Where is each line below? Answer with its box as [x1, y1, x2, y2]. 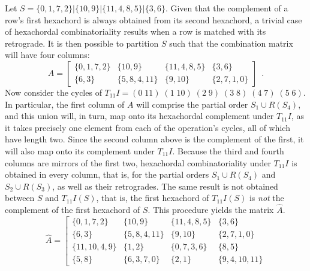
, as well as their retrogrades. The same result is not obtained [52, 179, 278, 192]
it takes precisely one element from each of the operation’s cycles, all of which [5, 121, 290, 133]
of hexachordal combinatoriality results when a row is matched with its [5, 25, 266, 38]
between [5, 191, 35, 204]
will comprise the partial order [136, 98, 248, 110]
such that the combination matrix [169, 36, 293, 49]
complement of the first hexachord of [5, 203, 140, 216]
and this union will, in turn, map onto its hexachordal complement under [5, 109, 274, 122]
